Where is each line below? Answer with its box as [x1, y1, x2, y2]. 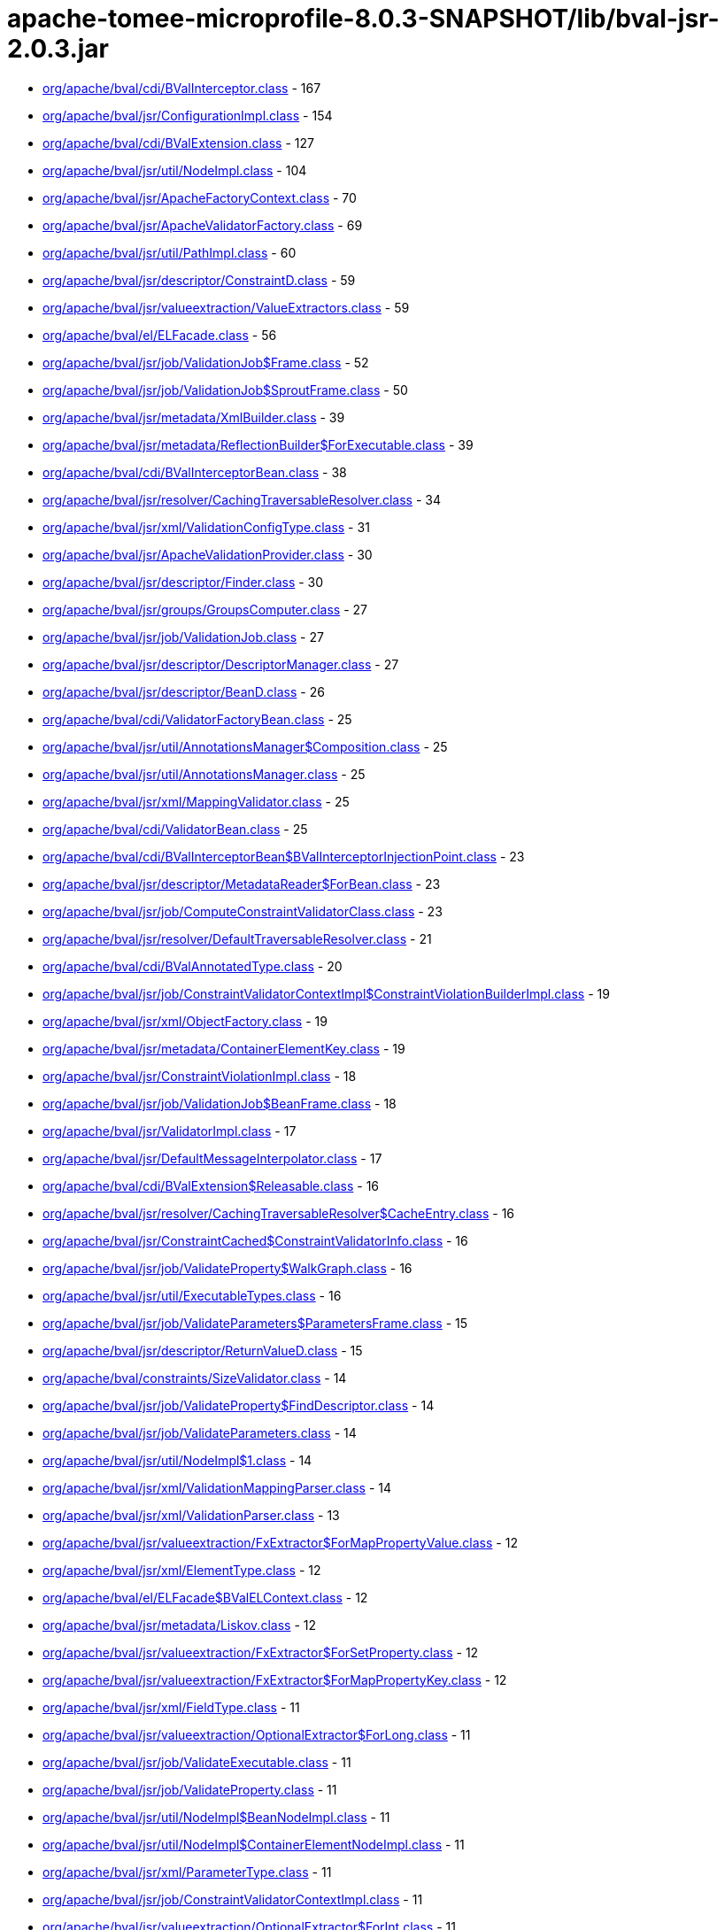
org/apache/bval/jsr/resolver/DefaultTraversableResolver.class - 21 [42, 930, 432, 946]
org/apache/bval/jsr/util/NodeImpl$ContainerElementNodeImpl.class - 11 [42, 1836, 465, 1852]
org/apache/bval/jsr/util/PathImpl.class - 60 [42, 244, 297, 260]
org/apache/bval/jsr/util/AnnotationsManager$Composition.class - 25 [42, 738, 448, 754]
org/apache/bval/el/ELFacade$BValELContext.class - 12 [42, 1589, 368, 1605]
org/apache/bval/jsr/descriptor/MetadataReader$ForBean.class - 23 [42, 876, 441, 892]
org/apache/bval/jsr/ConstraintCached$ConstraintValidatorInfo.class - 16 [42, 1232, 468, 1248]
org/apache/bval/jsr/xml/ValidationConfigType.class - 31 [42, 519, 370, 535]
